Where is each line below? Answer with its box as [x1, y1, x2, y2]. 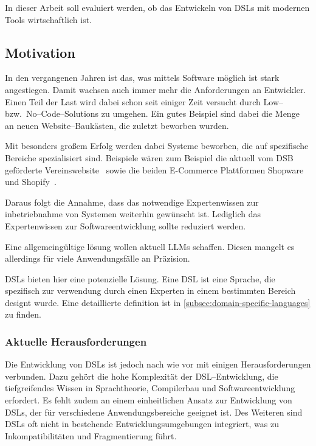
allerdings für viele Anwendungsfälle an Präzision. [5, 252, 190, 265]
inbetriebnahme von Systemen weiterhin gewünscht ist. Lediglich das [5, 207, 261, 220]
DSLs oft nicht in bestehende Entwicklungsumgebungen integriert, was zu [5, 417, 279, 430]
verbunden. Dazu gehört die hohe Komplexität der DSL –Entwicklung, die [5, 369, 278, 382]
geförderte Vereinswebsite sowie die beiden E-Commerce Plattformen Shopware [5, 163, 304, 176]
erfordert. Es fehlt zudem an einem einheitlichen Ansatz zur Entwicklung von [5, 394, 292, 406]
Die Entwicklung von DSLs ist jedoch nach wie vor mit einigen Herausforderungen [5, 358, 311, 371]
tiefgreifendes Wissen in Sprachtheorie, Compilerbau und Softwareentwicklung [5, 382, 295, 394]
